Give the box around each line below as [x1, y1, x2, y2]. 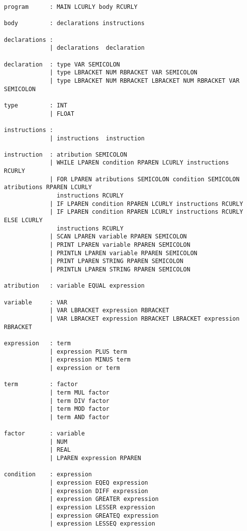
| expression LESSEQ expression [50, 520, 155, 528]
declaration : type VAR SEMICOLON [4, 61, 120, 68]
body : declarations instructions [4, 20, 145, 27]
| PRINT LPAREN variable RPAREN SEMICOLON [50, 241, 191, 249]
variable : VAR [4, 299, 67, 306]
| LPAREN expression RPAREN [50, 455, 141, 462]
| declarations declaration [50, 44, 145, 52]
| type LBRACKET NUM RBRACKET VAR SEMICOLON [50, 69, 197, 76]
